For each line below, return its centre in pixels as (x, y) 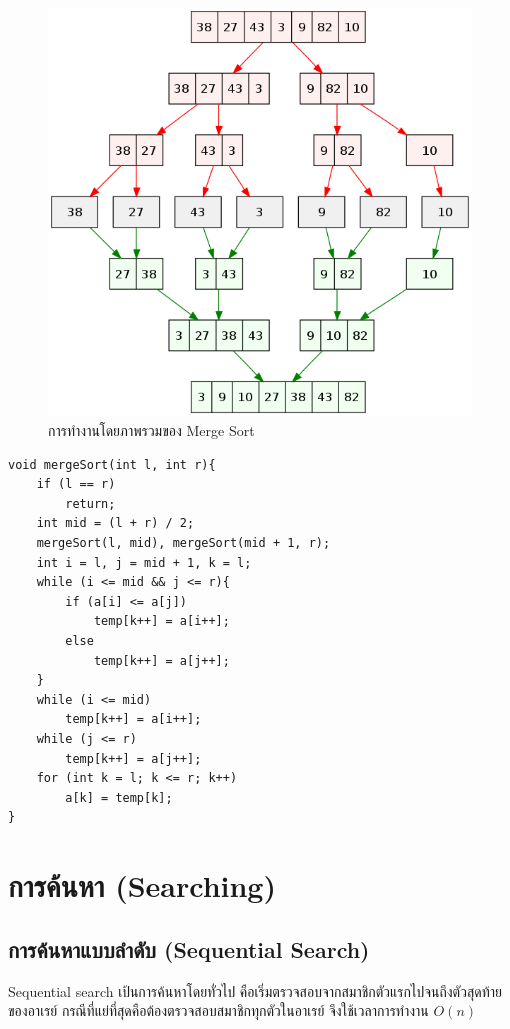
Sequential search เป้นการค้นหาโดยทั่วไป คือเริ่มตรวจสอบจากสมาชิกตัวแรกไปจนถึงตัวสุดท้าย (255, 990)
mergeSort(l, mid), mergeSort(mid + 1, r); (183, 543)
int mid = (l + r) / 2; (115, 523)
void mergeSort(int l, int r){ (112, 464)
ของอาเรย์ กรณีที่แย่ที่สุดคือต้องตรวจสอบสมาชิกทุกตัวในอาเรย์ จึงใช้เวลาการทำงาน (218, 1010)
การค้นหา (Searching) (142, 885)
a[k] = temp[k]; (119, 797)
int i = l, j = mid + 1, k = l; (144, 562)
